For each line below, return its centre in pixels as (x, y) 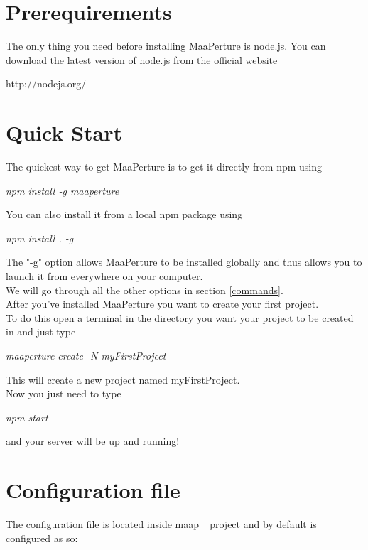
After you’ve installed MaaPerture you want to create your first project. (162, 304)
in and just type (41, 331)
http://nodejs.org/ (46, 83)
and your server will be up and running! (93, 441)
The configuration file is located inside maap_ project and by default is (161, 524)
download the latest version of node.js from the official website (142, 59)
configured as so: (42, 538)
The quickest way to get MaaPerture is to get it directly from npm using (164, 167)
